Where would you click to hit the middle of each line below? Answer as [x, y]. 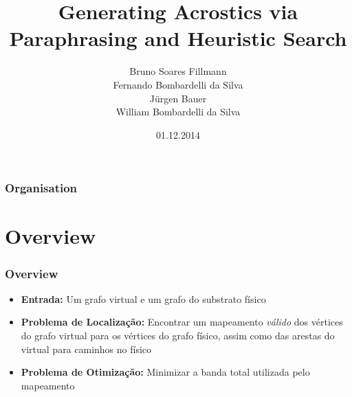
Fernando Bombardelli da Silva [178, 84]
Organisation [41, 188]
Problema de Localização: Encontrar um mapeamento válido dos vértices [182, 322]
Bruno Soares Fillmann [178, 71]
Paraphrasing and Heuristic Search [178, 38]
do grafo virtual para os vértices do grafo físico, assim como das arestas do [178, 335]
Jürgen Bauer [178, 98]
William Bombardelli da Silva [178, 112]
